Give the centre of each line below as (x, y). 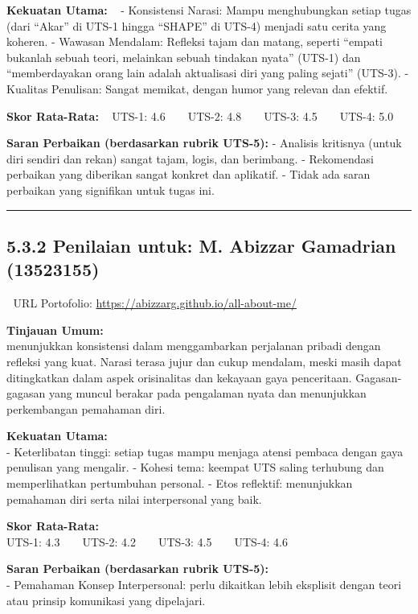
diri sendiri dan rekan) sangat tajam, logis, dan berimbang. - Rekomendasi (190, 158)
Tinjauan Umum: (55, 330)
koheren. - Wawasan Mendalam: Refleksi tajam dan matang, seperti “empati (195, 41)
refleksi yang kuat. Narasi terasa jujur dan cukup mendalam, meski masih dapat (204, 361)
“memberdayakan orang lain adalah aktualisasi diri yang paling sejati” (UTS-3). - (208, 73)
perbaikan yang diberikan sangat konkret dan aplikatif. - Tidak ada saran (189, 174)
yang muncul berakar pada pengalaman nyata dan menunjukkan (207, 393)
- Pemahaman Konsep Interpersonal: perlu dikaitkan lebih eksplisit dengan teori (204, 585)
